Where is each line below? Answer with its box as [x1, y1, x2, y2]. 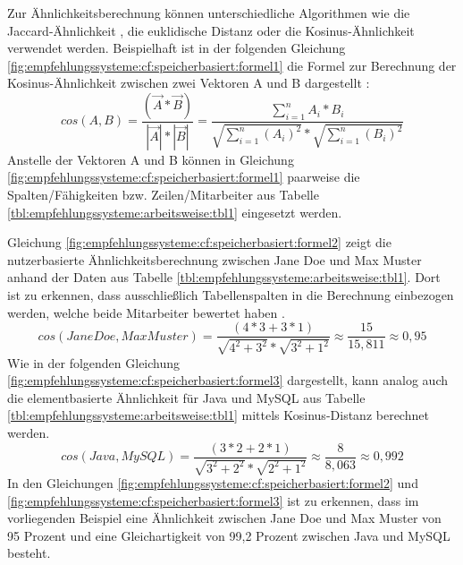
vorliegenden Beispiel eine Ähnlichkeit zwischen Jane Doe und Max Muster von [7, 509, 442, 527]
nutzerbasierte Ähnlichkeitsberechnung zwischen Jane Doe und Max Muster [7, 250, 422, 269]
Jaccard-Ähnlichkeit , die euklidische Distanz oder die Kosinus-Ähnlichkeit [7, 21, 415, 39]
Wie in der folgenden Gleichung [7, 353, 181, 372]
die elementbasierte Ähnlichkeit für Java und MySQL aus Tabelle [7, 388, 366, 407]
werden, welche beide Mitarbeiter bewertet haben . [7, 303, 285, 321]
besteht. [7, 544, 51, 562]
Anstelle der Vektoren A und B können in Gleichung [7, 150, 294, 168]
